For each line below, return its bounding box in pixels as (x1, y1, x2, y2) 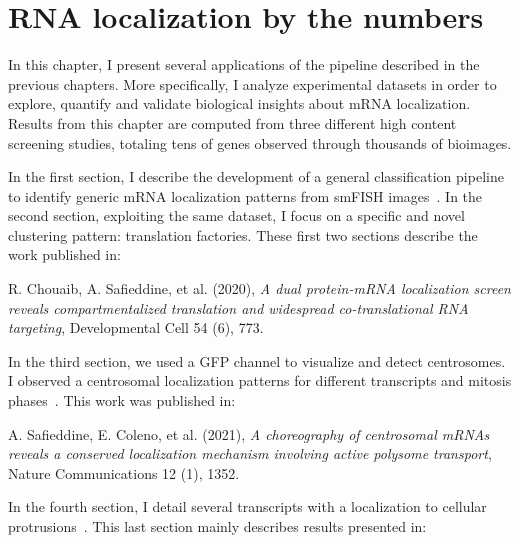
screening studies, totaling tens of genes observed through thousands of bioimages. (8, 132, 512, 153)
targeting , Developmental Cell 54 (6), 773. (8, 317, 264, 338)
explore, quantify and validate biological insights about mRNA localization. (8, 93, 471, 114)
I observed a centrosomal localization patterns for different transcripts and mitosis (8, 370, 512, 391)
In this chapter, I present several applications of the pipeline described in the (8, 54, 480, 75)
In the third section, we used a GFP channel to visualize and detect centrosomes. (8, 350, 506, 371)
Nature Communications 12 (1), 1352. (8, 462, 240, 483)
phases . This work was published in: (8, 390, 236, 411)
